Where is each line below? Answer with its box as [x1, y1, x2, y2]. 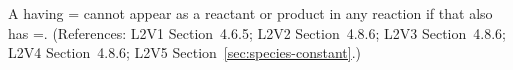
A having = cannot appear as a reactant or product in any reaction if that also [8, 3, 493, 23]
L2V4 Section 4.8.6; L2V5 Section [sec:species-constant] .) [8, 42, 362, 63]
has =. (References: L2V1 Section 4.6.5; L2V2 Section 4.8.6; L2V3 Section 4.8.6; [8, 22, 506, 43]
